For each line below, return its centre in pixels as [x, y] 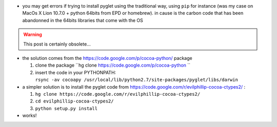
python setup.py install [66, 108]
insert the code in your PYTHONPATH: [76, 72]
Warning [33, 35]
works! [29, 116]
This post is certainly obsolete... [57, 44]
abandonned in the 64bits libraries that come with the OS [83, 20]
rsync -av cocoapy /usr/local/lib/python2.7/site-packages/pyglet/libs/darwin [137, 80]
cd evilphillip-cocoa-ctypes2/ [74, 101]
